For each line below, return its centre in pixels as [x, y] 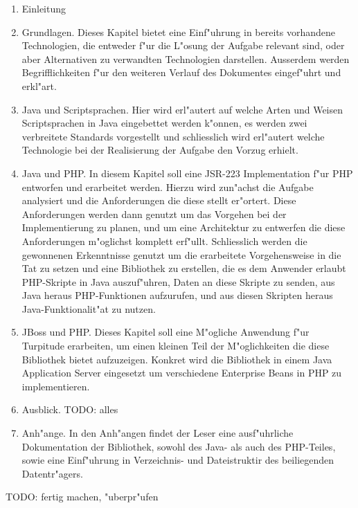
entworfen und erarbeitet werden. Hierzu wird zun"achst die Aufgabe [168, 187]
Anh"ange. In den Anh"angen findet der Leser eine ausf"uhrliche [158, 433]
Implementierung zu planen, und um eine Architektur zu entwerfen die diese [184, 227]
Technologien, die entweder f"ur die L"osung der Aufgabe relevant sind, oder [183, 45]
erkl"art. [39, 85]
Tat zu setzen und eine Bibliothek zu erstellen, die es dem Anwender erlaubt [184, 268]
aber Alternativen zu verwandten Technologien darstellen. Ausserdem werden [186, 58]
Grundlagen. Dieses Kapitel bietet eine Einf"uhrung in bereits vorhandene [179, 31]
